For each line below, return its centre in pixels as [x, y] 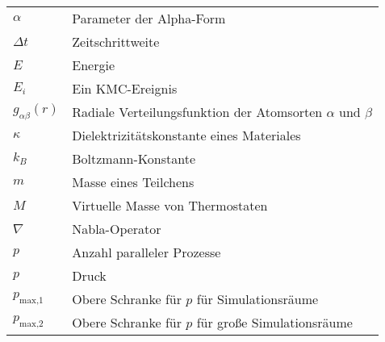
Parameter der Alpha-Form [149, 18]
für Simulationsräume [257, 299]
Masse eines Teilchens [133, 182]
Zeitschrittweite [116, 42]
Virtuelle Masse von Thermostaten [170, 205]
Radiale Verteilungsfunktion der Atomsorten [197, 112]
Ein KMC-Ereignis [125, 88]
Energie [93, 65]
